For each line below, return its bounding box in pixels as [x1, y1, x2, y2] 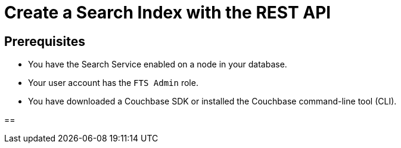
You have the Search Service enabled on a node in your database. [28, 59, 287, 70]
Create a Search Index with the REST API [4, 2, 331, 23]
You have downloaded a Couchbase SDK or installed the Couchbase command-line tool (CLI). [28, 96, 397, 107]
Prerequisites [4, 33, 85, 49]
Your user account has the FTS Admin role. [28, 78, 198, 88]
